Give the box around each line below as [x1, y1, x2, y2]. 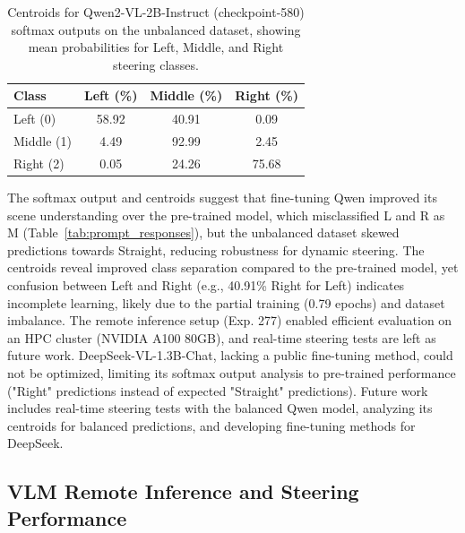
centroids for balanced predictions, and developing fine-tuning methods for [7, 416, 416, 434]
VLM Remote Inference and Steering [7, 477, 359, 505]
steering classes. [112, 55, 199, 73]
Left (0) [13, 109, 56, 128]
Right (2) [13, 153, 65, 172]
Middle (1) [13, 132, 72, 150]
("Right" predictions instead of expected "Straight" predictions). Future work [7, 381, 428, 400]
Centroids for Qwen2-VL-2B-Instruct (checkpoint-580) [7, 3, 305, 21]
